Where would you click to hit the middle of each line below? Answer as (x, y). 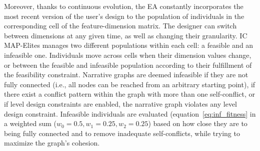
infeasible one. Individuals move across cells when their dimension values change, (128, 55)
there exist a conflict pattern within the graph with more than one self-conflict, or (130, 94)
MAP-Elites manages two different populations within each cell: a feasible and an (129, 45)
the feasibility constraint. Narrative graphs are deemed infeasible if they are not (126, 75)
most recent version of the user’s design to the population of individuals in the (124, 16)
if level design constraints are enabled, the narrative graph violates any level (121, 103)
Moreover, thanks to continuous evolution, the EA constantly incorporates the (124, 6)
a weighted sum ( (30, 123)
